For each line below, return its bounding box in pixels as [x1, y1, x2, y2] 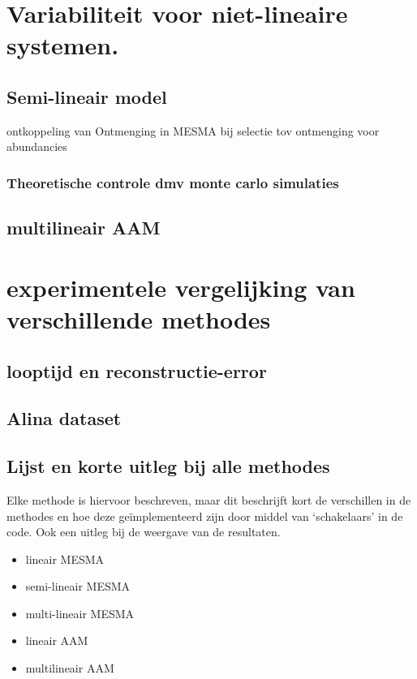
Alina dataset [6, 406, 122, 431]
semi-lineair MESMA [25, 578, 131, 595]
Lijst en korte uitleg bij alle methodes [6, 453, 330, 479]
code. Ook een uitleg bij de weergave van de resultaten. [6, 523, 281, 540]
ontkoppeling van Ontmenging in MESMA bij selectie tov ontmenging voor [6, 122, 380, 139]
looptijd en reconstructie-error [6, 358, 267, 383]
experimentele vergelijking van [6, 270, 355, 303]
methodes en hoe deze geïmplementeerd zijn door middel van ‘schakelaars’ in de [6, 507, 403, 524]
